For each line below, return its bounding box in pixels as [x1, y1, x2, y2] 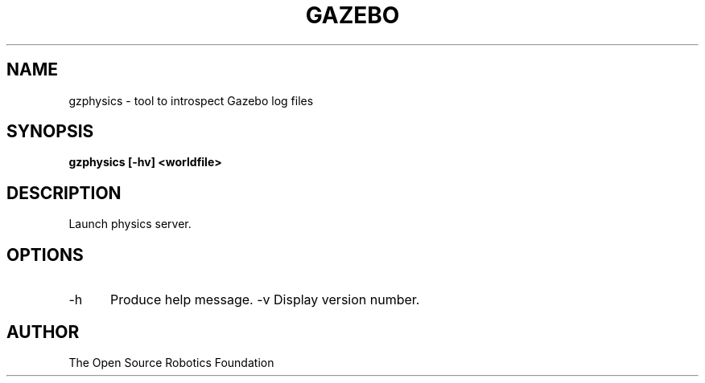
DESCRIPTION [6, 182, 122, 203]
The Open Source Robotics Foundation [68, 355, 274, 369]
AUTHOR [6, 321, 80, 342]
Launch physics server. [68, 217, 192, 231]
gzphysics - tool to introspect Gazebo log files [68, 93, 314, 108]
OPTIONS [6, 244, 84, 265]
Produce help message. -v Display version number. [109, 291, 420, 308]
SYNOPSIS [6, 121, 94, 142]
